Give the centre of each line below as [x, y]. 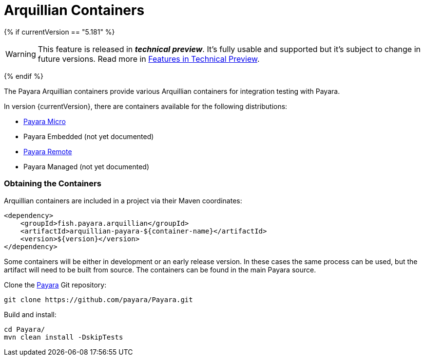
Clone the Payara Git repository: [55, 285]
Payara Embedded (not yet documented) [89, 136]
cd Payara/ [25, 329]
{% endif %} [24, 76]
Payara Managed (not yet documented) [87, 166]
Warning [21, 54]
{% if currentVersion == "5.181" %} [59, 32]
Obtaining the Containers [53, 184]
